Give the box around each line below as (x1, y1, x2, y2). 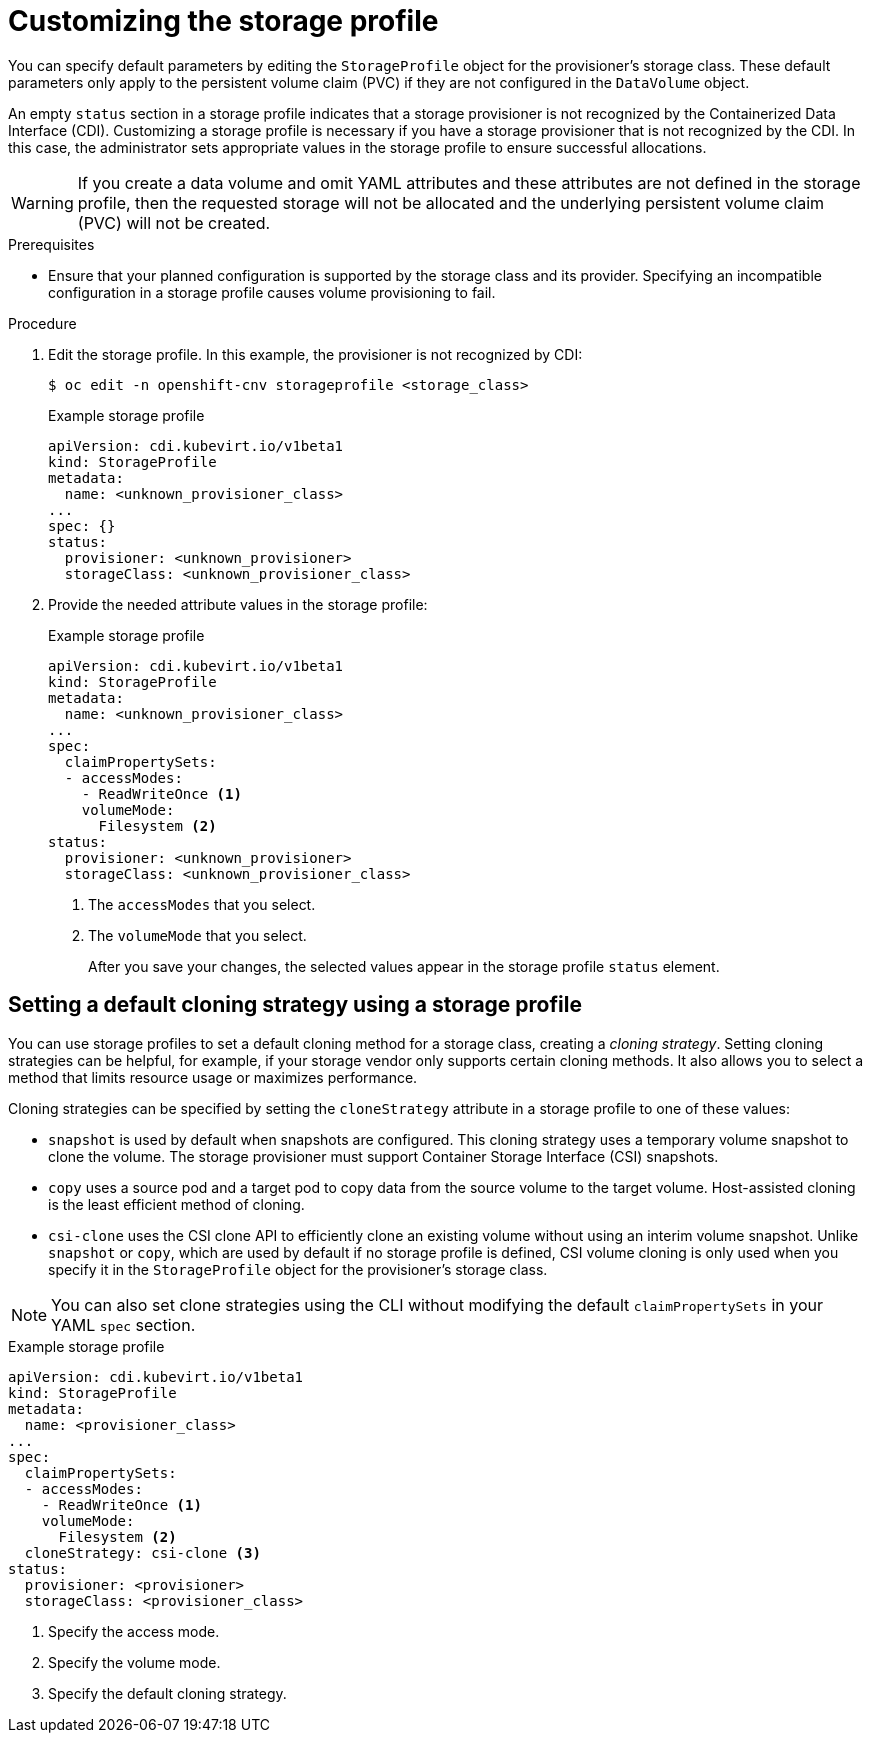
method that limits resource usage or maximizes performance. (8, 1068, 418, 1086)
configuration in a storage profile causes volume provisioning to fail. (48, 283, 496, 301)
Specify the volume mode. (48, 1653, 221, 1671)
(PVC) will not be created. (77, 212, 271, 233)
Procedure (8, 314, 77, 332)
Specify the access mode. (48, 1622, 220, 1640)
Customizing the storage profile (8, 4, 439, 38)
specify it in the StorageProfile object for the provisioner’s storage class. (48, 1260, 548, 1278)
